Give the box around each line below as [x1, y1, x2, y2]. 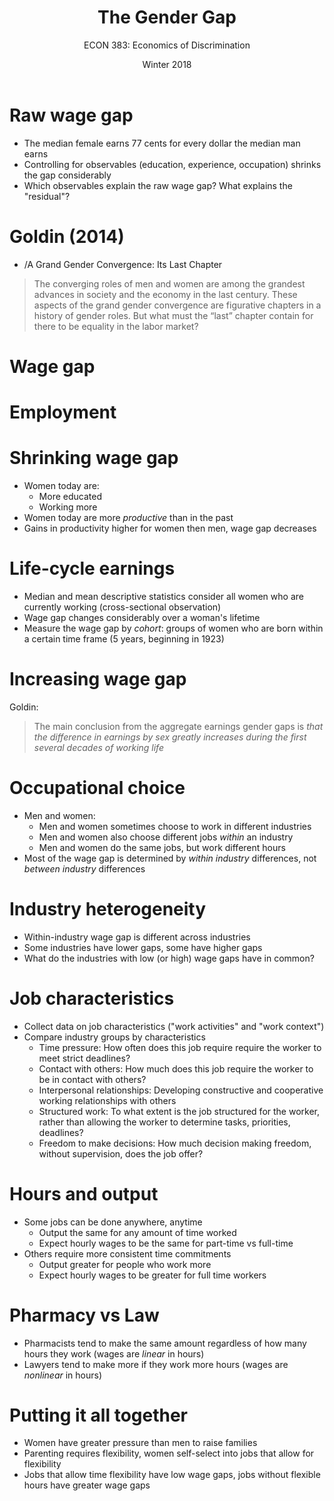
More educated [38, 490, 102, 502]
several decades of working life [33, 741, 164, 753]
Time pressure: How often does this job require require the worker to [38, 1041, 322, 1053]
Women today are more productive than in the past [23, 511, 234, 523]
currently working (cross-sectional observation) [23, 601, 222, 613]
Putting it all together [9, 1404, 189, 1426]
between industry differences [23, 862, 146, 875]
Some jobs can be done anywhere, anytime [23, 1216, 203, 1228]
